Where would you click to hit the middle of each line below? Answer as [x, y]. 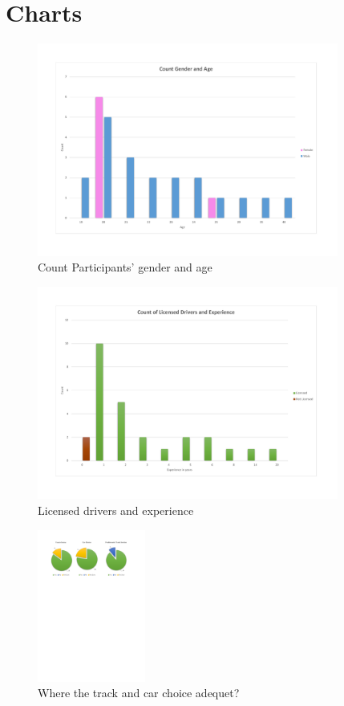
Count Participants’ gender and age [125, 267]
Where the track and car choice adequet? [139, 693]
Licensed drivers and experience [116, 510]
